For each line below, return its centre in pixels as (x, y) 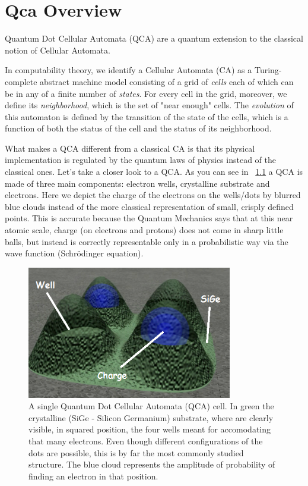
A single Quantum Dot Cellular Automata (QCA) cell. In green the (151, 406)
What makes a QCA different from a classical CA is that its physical (130, 148)
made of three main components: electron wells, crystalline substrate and (137, 183)
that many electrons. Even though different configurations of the (146, 440)
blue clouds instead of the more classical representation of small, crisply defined (149, 206)
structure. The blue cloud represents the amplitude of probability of (152, 464)
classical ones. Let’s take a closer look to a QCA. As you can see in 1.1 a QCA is (154, 172)
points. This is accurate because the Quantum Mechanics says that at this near (149, 218)
